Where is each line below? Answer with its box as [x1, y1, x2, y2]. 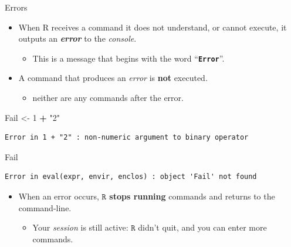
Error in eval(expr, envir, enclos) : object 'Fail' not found [5, 172, 257, 181]
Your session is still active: [32, 221, 128, 234]
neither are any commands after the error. [32, 92, 184, 104]
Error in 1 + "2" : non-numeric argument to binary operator [5, 133, 249, 142]
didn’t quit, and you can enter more [138, 221, 267, 234]
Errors [5, 1, 28, 13]
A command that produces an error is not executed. [18, 72, 208, 84]
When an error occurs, [18, 190, 99, 202]
